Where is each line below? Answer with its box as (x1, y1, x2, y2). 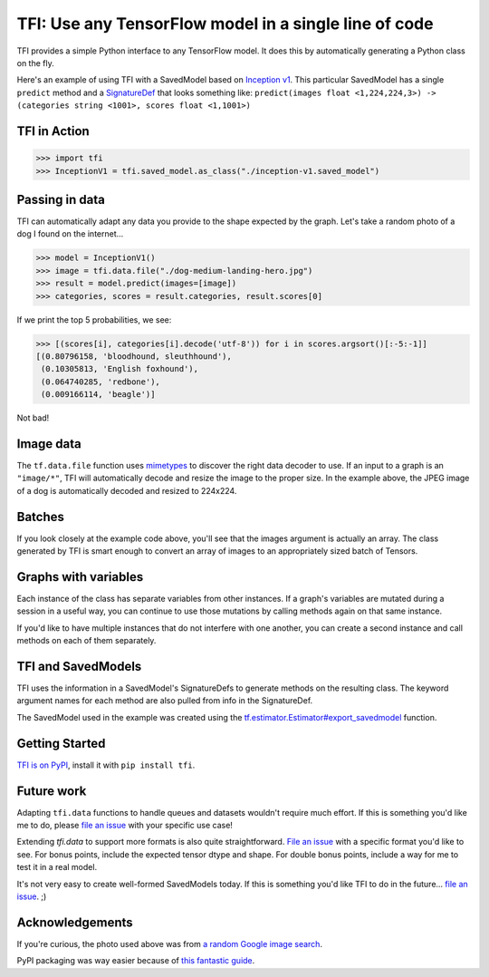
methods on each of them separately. (16, 635, 157, 646)
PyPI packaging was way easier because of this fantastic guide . (16, 955, 255, 966)
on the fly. (16, 57, 54, 68)
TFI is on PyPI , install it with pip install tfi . (16, 759, 196, 770)
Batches (16, 508, 65, 525)
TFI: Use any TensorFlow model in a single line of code (16, 14, 434, 34)
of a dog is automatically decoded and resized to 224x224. (16, 485, 237, 496)
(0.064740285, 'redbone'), (41, 376, 160, 387)
